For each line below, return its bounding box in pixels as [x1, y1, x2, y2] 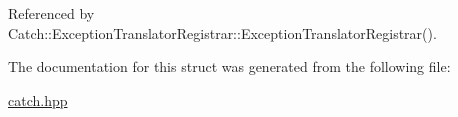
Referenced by [8, 3, 95, 23]
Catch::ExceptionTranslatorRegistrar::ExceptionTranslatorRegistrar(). [8, 22, 437, 43]
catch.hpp [8, 89, 68, 110]
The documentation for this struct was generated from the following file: [8, 56, 451, 77]
